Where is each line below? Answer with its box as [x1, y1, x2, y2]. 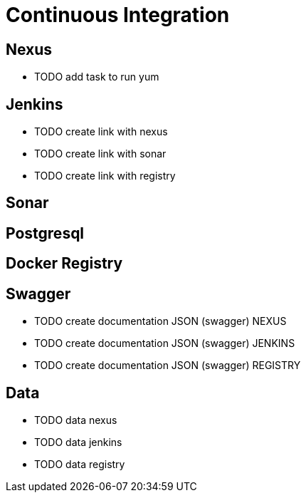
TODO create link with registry [34, 170, 176, 182]
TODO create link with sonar [34, 147, 167, 160]
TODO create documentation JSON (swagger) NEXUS [34, 315, 287, 328]
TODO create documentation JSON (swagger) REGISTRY [34, 359, 301, 372]
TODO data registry [34, 457, 125, 470]
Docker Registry [6, 254, 123, 273]
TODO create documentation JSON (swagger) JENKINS [34, 337, 295, 350]
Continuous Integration [6, 3, 230, 27]
